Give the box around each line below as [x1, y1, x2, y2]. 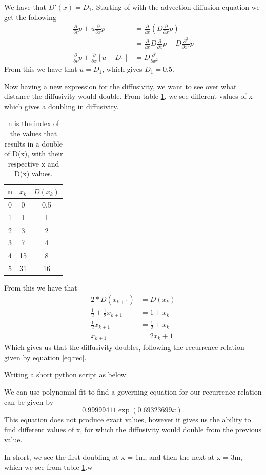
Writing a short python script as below [4, 369, 126, 380]
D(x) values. [14, 168, 53, 179]
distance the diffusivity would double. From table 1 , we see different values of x [4, 91, 253, 101]
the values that [10, 128, 57, 139]
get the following [4, 11, 56, 22]
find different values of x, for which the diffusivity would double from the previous [4, 424, 262, 435]
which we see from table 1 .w [4, 461, 93, 472]
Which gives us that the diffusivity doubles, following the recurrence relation [4, 342, 244, 353]
